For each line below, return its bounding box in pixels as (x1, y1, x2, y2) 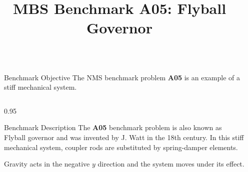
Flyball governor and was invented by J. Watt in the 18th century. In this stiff (4, 132, 244, 142)
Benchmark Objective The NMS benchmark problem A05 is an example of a (4, 72, 240, 82)
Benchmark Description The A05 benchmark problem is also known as (4, 122, 222, 133)
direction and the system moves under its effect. (97, 159, 244, 169)
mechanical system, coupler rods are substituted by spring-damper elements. (4, 142, 238, 152)
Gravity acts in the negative (4, 159, 90, 169)
